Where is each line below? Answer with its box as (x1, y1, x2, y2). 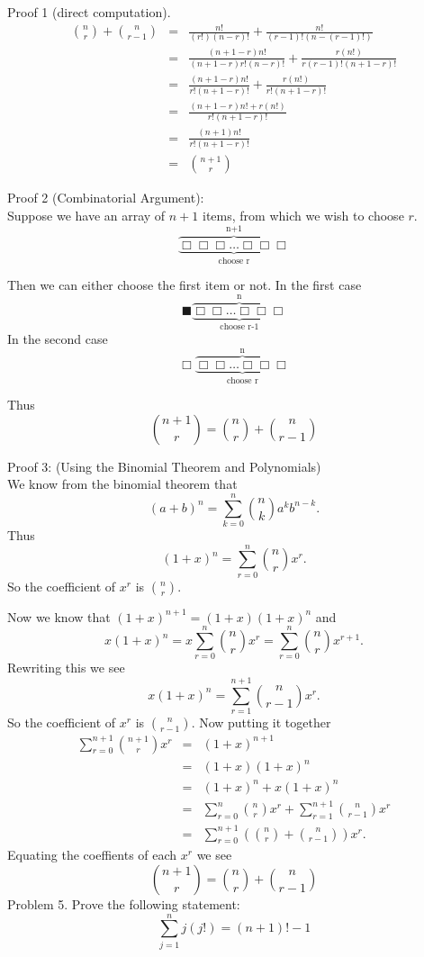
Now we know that (7, 607, 111, 626)
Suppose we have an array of (7, 205, 166, 224)
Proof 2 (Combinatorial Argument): (7, 188, 204, 207)
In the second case (7, 329, 108, 348)
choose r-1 (220, 322, 259, 332)
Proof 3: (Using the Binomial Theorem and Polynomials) (7, 456, 321, 475)
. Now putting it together (191, 713, 331, 732)
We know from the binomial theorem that (7, 474, 238, 493)
